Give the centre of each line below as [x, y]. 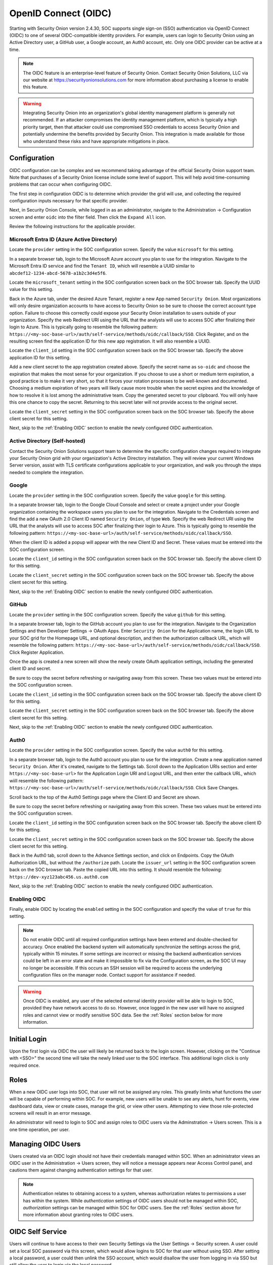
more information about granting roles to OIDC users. [78, 1215]
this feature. [35, 87]
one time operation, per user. [40, 1129]
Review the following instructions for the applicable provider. [73, 226]
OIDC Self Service [38, 1232]
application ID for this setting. [40, 357]
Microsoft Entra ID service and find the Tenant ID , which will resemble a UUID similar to [102, 266]
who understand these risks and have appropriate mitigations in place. [96, 141]
